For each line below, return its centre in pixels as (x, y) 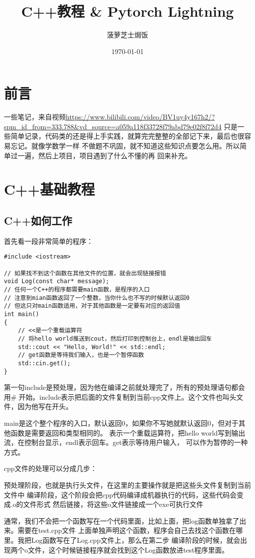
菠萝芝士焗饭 (127, 35)
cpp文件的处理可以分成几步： (51, 468)
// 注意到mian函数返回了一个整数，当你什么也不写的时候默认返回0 (97, 298)
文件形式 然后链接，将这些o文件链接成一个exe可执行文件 (113, 504)
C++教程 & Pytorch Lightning (127, 11)
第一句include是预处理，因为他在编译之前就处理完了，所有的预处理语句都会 (125, 387)
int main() (22, 314)
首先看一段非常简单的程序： (49, 241)
